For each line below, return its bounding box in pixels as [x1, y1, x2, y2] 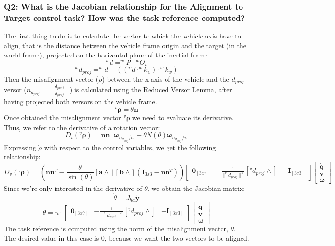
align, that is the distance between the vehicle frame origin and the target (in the [4, 40, 247, 50]
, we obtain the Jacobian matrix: [147, 183, 245, 193]
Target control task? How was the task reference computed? [4, 11, 245, 23]
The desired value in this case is [4, 233, 99, 243]
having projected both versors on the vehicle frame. [4, 96, 157, 107]
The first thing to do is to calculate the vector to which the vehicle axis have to [4, 31, 241, 41]
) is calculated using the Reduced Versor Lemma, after [69, 84, 232, 95]
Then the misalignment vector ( [4, 74, 99, 84]
